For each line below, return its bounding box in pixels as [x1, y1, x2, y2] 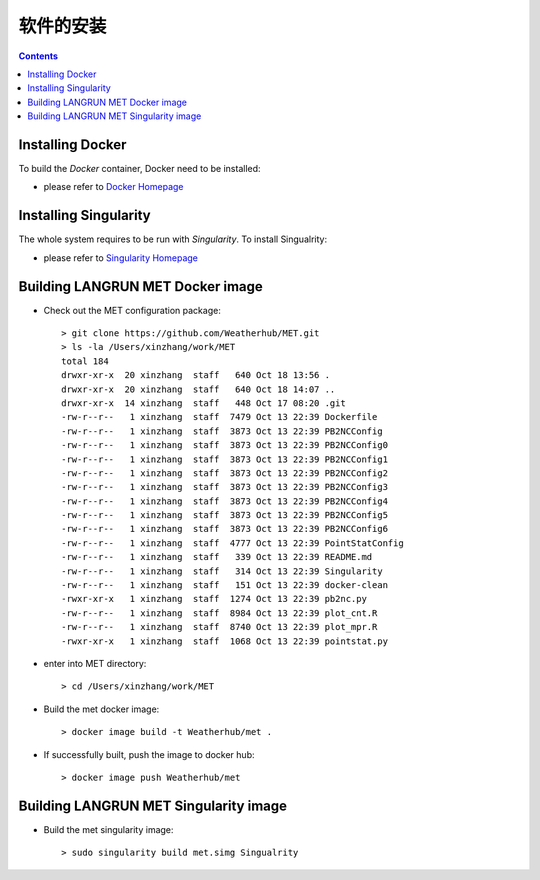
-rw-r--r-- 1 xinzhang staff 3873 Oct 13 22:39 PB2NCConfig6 [61, 523, 389, 535]
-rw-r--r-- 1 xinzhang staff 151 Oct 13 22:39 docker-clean [61, 580, 389, 591]
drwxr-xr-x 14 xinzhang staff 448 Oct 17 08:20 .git [61, 397, 347, 409]
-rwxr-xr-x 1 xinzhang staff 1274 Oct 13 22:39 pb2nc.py [61, 593, 367, 605]
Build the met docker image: [43, 703, 160, 715]
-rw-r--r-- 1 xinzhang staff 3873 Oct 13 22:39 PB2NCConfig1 [61, 453, 389, 465]
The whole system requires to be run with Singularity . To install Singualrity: [18, 233, 328, 245]
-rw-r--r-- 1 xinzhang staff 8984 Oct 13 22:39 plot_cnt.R [61, 607, 378, 619]
